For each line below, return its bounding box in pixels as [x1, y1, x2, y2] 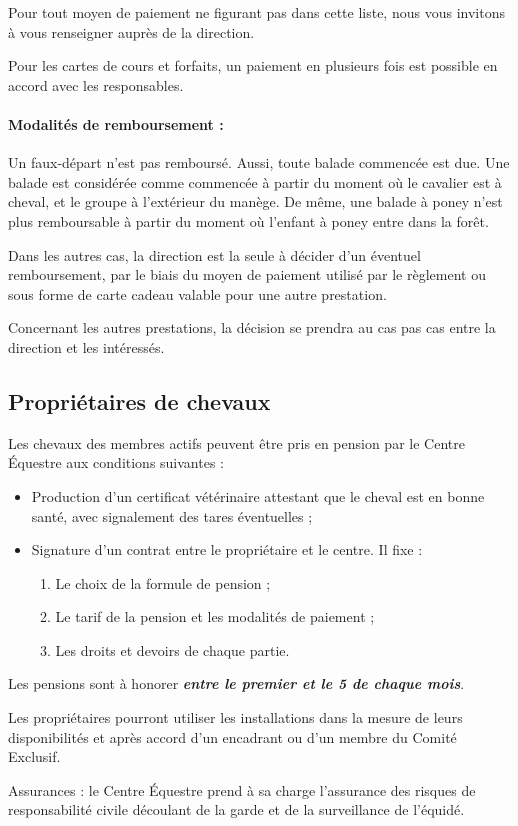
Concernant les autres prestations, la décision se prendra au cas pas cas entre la [8, 317, 496, 338]
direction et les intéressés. [8, 336, 165, 357]
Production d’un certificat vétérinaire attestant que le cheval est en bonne [31, 485, 485, 506]
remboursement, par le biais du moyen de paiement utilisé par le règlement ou [8, 264, 486, 285]
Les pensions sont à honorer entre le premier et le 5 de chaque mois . [8, 673, 465, 694]
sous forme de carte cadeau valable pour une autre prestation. [8, 283, 387, 304]
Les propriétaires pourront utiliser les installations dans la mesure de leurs [8, 707, 463, 728]
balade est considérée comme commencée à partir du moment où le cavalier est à [8, 171, 502, 192]
